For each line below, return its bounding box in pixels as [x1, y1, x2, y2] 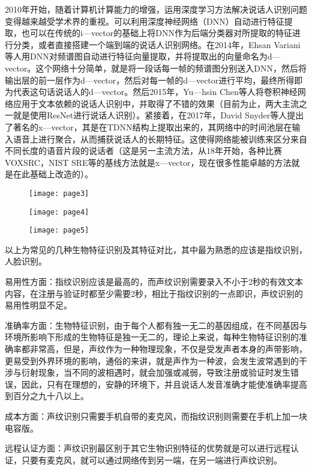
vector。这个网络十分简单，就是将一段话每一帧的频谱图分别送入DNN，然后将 [5, 61, 307, 74]
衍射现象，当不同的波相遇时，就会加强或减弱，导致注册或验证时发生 [21, 366, 290, 379]
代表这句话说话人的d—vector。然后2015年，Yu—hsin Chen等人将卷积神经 [13, 85, 298, 98]
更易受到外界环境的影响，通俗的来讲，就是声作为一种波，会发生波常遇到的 [5, 354, 299, 367]
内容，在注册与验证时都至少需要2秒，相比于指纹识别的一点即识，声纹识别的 [5, 287, 303, 299]
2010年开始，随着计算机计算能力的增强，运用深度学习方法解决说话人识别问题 [5, 3, 307, 15]
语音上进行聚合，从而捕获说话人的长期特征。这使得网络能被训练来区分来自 [13, 132, 307, 145]
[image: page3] [29, 189, 89, 198]
